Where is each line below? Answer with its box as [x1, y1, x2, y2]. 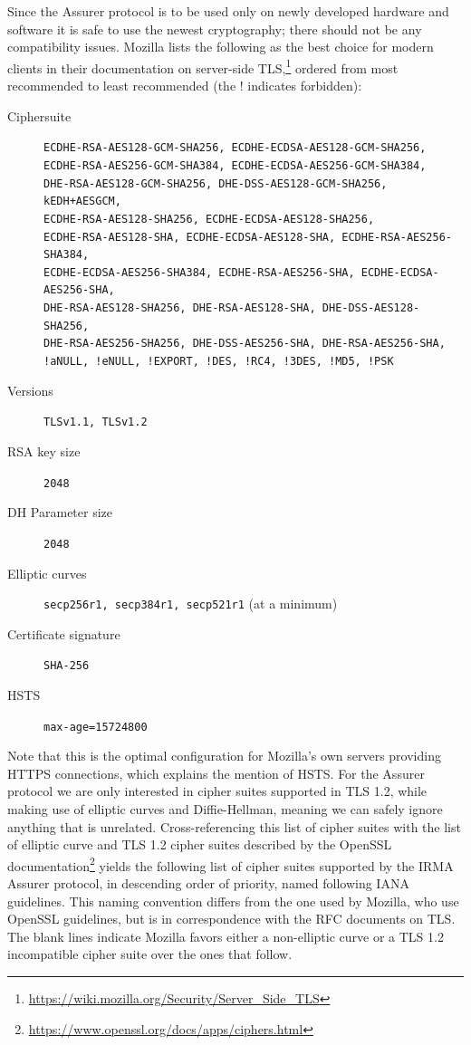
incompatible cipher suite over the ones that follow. [7, 944, 293, 964]
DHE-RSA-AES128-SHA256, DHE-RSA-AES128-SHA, [43, 302, 316, 315]
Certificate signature [7, 624, 120, 643]
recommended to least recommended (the [7, 76, 236, 95]
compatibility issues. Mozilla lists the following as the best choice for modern [7, 37, 434, 56]
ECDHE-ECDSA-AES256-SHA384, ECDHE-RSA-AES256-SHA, [43, 265, 355, 279]
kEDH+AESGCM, [43, 195, 121, 208]
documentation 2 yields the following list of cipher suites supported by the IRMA [7, 853, 454, 875]
